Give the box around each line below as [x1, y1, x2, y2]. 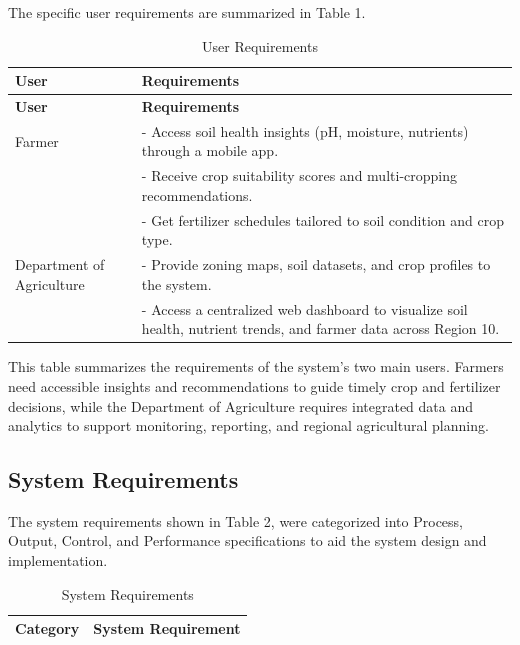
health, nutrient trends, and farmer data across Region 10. [141, 318, 500, 339]
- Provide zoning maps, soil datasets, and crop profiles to [141, 254, 491, 275]
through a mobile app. [141, 140, 279, 161]
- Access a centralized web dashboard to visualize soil [141, 298, 468, 319]
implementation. [8, 550, 108, 571]
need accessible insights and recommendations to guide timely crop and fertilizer [8, 375, 501, 396]
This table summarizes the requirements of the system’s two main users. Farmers [8, 356, 504, 377]
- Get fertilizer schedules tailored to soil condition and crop [141, 209, 505, 230]
